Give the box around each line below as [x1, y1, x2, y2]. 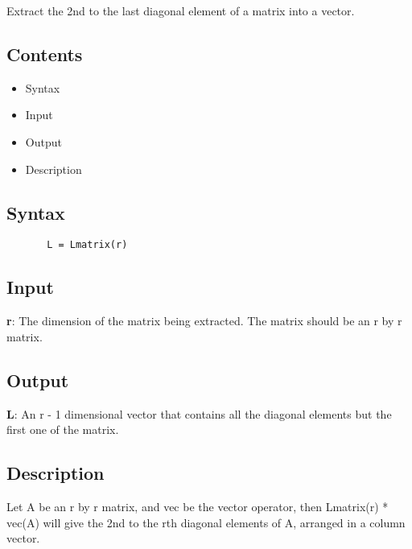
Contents [6, 41, 83, 66]
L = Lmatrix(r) [47, 239, 128, 251]
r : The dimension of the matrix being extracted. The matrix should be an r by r [6, 312, 402, 329]
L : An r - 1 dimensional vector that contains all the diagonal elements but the [6, 405, 392, 422]
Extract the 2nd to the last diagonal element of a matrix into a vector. [6, 2, 355, 19]
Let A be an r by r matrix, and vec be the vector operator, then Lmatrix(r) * [6, 498, 389, 515]
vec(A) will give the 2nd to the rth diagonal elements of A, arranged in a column [6, 514, 406, 530]
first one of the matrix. [6, 421, 119, 438]
